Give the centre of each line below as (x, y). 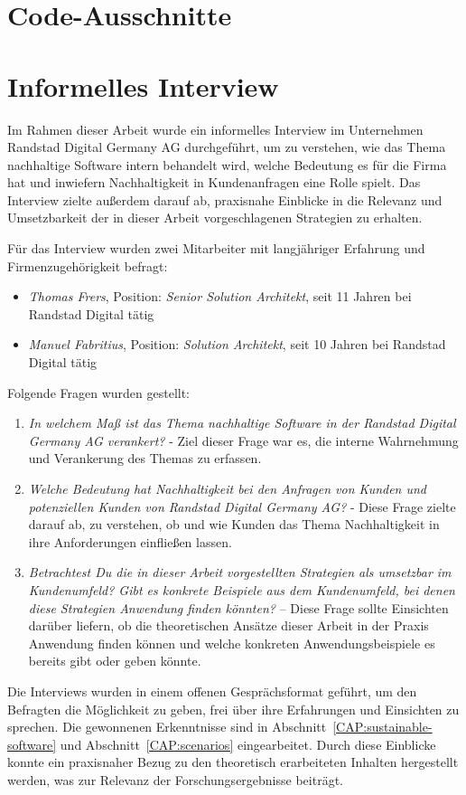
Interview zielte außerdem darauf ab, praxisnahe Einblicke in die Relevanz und (225, 199)
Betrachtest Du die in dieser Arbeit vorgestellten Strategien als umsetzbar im (240, 572)
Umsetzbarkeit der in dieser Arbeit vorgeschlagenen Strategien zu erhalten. (215, 218)
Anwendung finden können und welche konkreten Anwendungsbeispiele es (232, 643)
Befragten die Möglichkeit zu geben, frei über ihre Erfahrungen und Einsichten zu (233, 709)
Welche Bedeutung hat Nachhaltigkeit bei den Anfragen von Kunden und (228, 488)
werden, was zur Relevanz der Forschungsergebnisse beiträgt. (175, 779)
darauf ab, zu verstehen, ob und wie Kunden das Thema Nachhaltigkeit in (234, 524)
